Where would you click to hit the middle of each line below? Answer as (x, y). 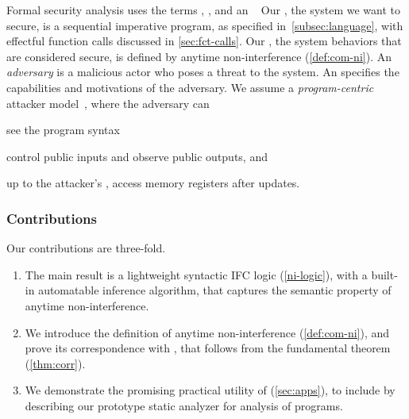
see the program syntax (63, 130)
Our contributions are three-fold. (86, 248)
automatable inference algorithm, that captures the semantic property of (215, 290)
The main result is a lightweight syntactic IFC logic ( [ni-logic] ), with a (196, 274)
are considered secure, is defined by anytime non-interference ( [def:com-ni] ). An (199, 56)
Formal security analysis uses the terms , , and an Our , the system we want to (203, 10)
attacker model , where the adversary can (108, 103)
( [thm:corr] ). (55, 363)
